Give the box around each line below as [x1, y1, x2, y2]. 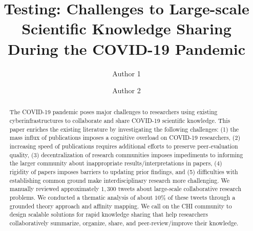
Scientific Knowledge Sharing [22, 18, 231, 39]
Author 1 [112, 68, 141, 78]
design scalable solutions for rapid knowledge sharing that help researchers [9, 210, 208, 219]
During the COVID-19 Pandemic [7, 38, 246, 59]
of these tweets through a [167, 193, 236, 202]
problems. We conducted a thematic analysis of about [9, 193, 153, 202]
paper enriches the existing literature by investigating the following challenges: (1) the [9, 124, 239, 133]
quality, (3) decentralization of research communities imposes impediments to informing [9, 150, 243, 159]
